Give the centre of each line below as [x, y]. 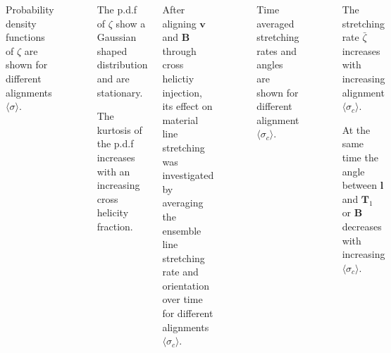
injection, [182, 92]
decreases [362, 226]
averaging [183, 203]
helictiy [178, 78]
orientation [186, 285]
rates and [277, 50]
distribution [122, 64]
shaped [112, 50]
